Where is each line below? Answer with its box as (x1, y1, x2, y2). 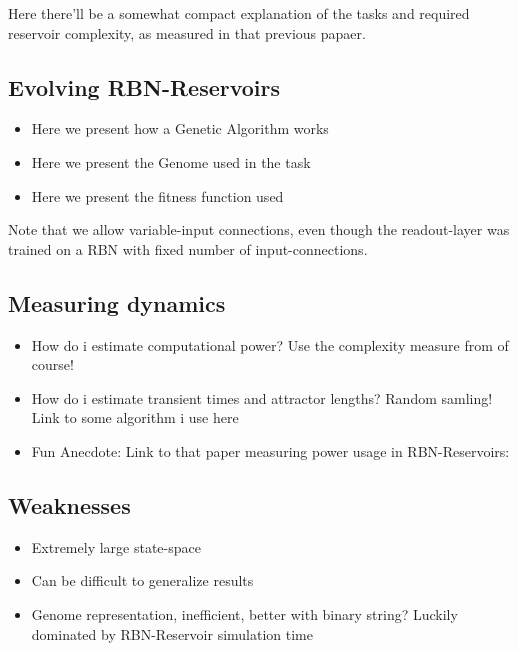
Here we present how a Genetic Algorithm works (31, 118, 329, 139)
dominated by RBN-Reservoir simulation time (31, 623, 313, 644)
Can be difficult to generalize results (31, 570, 254, 591)
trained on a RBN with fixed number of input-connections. (8, 238, 368, 259)
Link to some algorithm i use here (31, 407, 239, 428)
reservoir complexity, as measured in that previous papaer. (8, 22, 366, 43)
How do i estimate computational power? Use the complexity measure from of (31, 334, 509, 355)
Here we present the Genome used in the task (31, 151, 311, 172)
